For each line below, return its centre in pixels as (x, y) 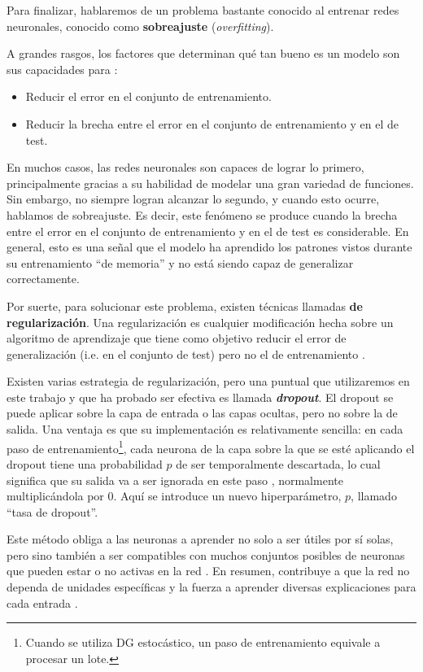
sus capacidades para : (62, 69)
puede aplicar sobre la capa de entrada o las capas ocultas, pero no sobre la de (202, 413)
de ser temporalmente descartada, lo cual (278, 463)
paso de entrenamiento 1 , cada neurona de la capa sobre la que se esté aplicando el (211, 447)
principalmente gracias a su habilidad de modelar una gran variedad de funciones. (210, 183)
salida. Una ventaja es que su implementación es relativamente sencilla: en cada (205, 429)
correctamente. (43, 279)
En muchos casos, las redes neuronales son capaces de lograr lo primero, (185, 167)
